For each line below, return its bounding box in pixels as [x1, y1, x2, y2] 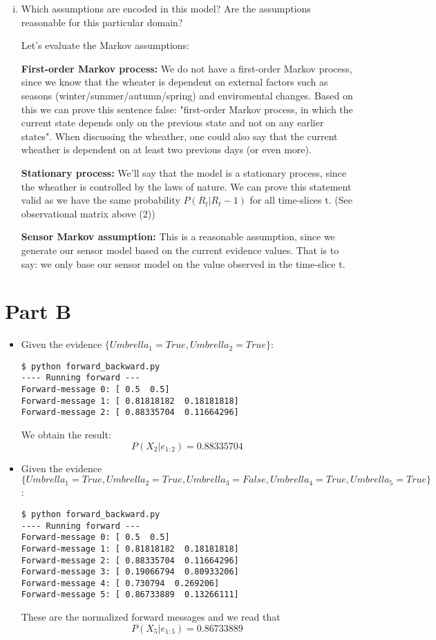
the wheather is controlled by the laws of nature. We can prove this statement [21, 179, 352, 193]
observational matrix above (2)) [21, 206, 155, 220]
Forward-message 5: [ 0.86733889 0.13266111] [21, 590, 239, 600]
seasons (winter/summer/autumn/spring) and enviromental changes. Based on [21, 88, 353, 102]
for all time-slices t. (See [249, 193, 352, 207]
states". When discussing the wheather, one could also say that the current [21, 128, 338, 143]
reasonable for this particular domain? [21, 14, 183, 29]
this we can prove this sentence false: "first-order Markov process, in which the [21, 101, 353, 116]
